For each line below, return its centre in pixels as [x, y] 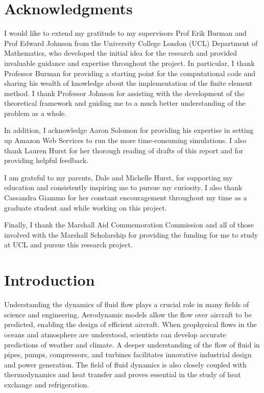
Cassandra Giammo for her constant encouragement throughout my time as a [126, 198]
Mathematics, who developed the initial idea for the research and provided [121, 53]
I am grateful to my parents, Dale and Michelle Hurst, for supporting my [118, 177]
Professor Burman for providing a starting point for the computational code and [130, 73]
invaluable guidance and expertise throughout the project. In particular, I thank [129, 63]
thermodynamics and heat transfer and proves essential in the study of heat [123, 374]
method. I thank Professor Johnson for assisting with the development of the [124, 93]
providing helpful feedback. [46, 160]
